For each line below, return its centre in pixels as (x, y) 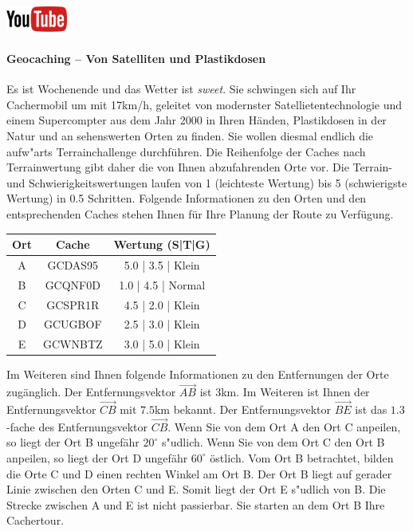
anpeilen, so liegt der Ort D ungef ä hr (97, 457)
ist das (371, 409)
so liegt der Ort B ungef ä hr (73, 442)
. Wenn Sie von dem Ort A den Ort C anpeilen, (284, 426)
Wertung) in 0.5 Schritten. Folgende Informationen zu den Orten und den (187, 198)
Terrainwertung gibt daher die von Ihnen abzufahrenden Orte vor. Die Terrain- (199, 167)
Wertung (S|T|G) (162, 244)
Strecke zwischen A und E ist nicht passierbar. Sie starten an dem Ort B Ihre (196, 504)
